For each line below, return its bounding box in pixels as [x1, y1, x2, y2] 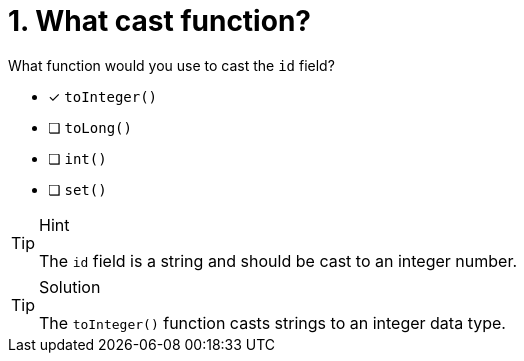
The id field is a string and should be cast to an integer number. [39, 250, 518, 271]
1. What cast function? [8, 4, 311, 38]
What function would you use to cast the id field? [8, 56, 335, 74]
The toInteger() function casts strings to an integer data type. [39, 312, 506, 333]
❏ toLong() [48, 118, 132, 136]
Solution [39, 276, 101, 297]
